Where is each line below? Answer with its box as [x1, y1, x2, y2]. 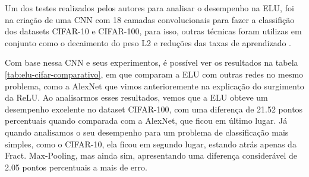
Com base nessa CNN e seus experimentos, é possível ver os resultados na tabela [5, 56, 298, 69]
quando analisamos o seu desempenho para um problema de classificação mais [5, 125, 289, 138]
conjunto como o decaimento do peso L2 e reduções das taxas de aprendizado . [5, 36, 291, 49]
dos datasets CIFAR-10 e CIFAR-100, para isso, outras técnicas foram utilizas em [5, 25, 302, 37]
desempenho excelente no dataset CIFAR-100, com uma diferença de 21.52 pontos [5, 102, 303, 115]
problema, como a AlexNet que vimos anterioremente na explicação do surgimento [5, 79, 304, 92]
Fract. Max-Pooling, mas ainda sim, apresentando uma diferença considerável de [5, 149, 298, 162]
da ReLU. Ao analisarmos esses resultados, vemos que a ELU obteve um [5, 91, 268, 104]
